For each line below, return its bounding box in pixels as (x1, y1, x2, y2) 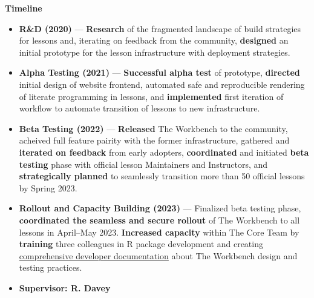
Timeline (5, 2, 42, 14)
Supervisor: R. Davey (19, 281, 111, 294)
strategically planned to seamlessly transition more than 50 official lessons (19, 170, 305, 182)
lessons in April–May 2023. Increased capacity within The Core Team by (19, 225, 299, 238)
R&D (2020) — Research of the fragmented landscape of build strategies (19, 22, 301, 35)
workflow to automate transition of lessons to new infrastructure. (19, 102, 260, 114)
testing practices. (19, 261, 82, 274)
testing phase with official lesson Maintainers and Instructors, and (19, 157, 268, 170)
